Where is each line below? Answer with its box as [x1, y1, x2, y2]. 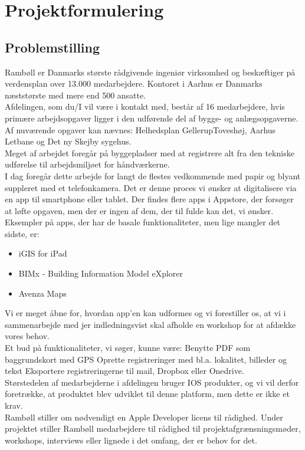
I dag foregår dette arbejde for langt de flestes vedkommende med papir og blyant [5, 169, 301, 182]
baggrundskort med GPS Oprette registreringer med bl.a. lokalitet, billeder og [5, 353, 287, 365]
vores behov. [5, 330, 50, 342]
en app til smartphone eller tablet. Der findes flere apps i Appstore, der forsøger [5, 193, 294, 205]
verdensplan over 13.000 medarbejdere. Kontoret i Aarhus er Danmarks [5, 77, 263, 90]
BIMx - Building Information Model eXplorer [18, 267, 183, 280]
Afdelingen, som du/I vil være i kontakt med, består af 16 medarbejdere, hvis [5, 100, 285, 113]
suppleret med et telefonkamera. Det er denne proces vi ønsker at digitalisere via [5, 181, 297, 193]
